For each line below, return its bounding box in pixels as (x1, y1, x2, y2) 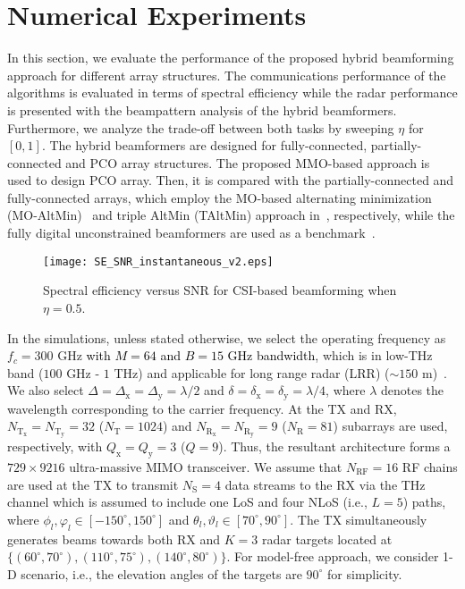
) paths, (402, 492, 446, 511)
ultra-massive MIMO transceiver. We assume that (69, 457, 342, 475)
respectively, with (7, 437, 103, 456)
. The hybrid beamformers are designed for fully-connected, (41, 136, 368, 155)
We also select (7, 381, 84, 400)
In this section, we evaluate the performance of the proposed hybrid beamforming (7, 48, 454, 67)
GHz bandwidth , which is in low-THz (227, 346, 433, 365)
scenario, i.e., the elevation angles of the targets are (21, 564, 302, 583)
